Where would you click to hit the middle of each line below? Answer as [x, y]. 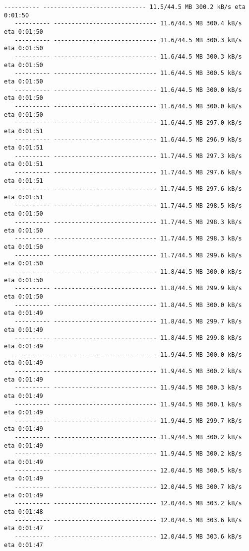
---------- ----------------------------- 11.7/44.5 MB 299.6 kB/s [128, 255]
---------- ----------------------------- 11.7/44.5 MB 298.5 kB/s [128, 205]
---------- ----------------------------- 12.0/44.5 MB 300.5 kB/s [128, 470]
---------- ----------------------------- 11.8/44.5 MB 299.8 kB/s [128, 338]
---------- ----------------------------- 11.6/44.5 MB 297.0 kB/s [128, 123]
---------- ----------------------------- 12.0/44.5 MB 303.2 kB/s [128, 504]
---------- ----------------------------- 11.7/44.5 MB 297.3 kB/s [128, 156]
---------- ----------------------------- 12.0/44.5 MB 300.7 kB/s [128, 487]
